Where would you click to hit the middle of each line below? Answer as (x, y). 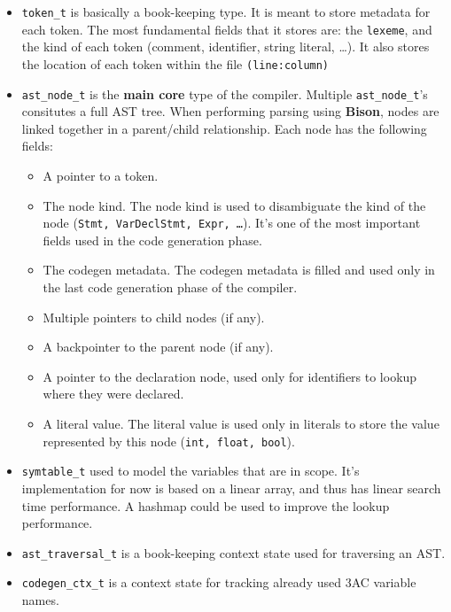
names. (40, 600)
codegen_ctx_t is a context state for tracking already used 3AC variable (219, 582)
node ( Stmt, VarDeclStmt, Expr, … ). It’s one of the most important (232, 223)
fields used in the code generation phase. (152, 240)
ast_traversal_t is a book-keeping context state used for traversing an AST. (233, 552)
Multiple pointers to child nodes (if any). (154, 317)
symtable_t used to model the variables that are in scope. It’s (191, 471)
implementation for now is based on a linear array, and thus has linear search (231, 488)
